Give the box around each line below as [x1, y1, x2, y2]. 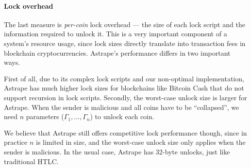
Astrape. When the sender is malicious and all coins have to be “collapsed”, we [4, 102, 239, 112]
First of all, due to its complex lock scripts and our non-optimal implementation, [4, 73, 244, 83]
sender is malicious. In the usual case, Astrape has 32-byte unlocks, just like [4, 146, 230, 156]
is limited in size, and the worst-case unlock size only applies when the [35, 137, 246, 147]
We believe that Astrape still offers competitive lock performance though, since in [4, 127, 247, 137]
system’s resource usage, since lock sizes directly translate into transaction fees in [4, 38, 246, 48]
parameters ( [26, 111, 64, 122]
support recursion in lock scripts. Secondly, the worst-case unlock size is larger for [4, 92, 247, 102]
